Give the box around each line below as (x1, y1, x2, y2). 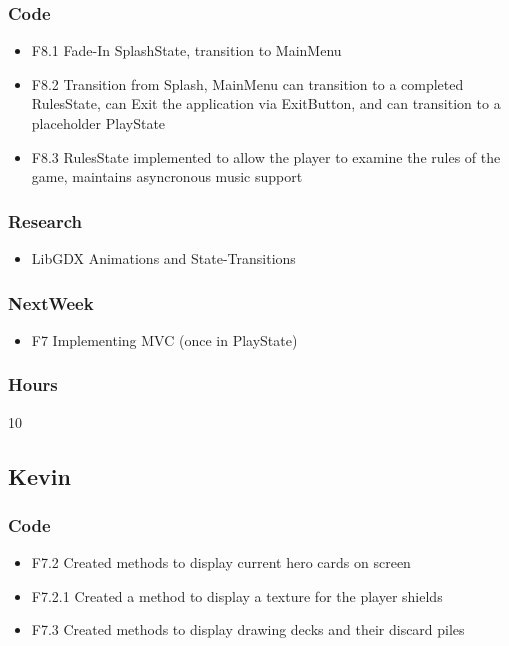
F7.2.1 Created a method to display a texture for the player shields (31, 585, 443, 606)
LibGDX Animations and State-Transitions (31, 248, 296, 268)
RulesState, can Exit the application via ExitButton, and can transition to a (31, 93, 501, 114)
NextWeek (8, 290, 94, 315)
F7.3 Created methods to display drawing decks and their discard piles (31, 619, 465, 640)
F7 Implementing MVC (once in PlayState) (31, 329, 298, 350)
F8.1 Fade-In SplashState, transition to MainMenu (31, 40, 342, 61)
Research (8, 208, 82, 233)
